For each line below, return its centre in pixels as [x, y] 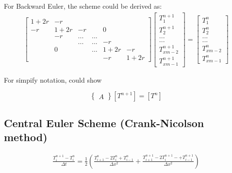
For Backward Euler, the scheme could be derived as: [83, 6]
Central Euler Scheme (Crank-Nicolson [104, 123]
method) [26, 137]
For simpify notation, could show [53, 79]
